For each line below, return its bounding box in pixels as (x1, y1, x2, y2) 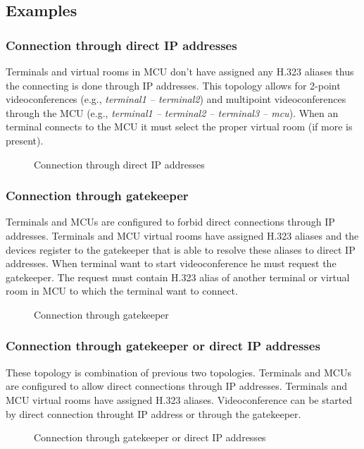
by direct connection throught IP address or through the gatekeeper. (6, 406, 301, 421)
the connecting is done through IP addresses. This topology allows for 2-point (6, 78, 341, 92)
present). (6, 133, 44, 147)
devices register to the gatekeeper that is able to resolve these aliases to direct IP (6, 242, 356, 257)
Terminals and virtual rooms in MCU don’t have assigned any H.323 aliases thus (6, 64, 354, 78)
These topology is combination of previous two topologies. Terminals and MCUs (6, 364, 351, 379)
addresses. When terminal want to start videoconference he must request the (6, 256, 337, 271)
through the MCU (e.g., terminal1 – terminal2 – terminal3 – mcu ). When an (6, 105, 339, 120)
